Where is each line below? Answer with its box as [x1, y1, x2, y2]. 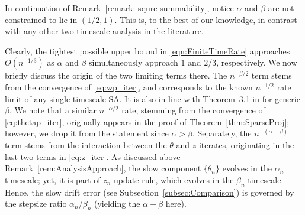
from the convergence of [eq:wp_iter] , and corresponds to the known [5, 80, 253, 93]
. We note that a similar [9, 104, 97, 116]
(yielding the [94, 197, 140, 210]
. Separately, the [192, 127, 252, 139]
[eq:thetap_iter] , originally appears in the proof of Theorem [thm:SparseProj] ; [5, 115, 290, 128]
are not [268, 2, 294, 14]
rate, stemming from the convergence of [121, 104, 265, 116]
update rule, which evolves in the [114, 173, 234, 185]
